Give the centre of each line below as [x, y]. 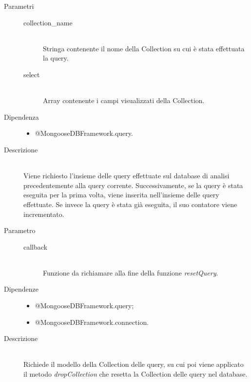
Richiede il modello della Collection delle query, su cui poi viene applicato [134, 364]
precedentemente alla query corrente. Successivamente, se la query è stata [133, 185]
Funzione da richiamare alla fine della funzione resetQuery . [131, 272]
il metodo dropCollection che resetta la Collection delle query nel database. [135, 374]
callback [35, 246]
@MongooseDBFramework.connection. [92, 322]
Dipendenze [21, 289]
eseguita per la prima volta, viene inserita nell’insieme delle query [121, 195]
